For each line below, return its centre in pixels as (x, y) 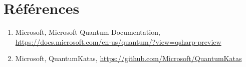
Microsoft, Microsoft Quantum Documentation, (88, 32)
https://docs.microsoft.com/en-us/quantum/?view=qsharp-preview (118, 41)
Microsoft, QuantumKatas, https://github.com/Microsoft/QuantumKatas (129, 58)
